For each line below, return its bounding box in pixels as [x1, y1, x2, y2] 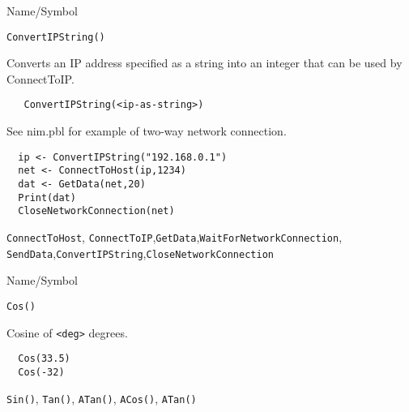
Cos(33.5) [18, 353, 70, 365]
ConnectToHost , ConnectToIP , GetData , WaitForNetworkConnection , [6, 228, 343, 245]
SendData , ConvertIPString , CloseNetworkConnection [6, 244, 274, 261]
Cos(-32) [18, 366, 65, 378]
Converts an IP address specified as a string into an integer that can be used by [6, 54, 403, 71]
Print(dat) [18, 191, 76, 204]
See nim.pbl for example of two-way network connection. [6, 122, 287, 139]
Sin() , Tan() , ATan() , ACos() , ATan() [6, 389, 197, 406]
